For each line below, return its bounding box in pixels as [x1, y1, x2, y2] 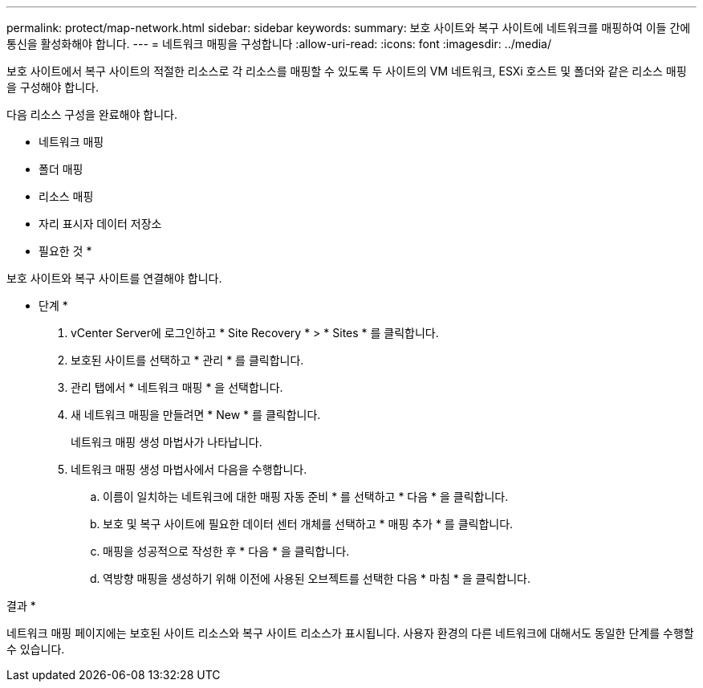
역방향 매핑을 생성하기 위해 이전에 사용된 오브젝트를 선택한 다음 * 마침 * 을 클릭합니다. [103, 572, 530, 585]
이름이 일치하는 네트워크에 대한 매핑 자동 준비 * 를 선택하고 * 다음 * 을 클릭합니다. [103, 490, 509, 503]
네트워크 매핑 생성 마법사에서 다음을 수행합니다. [71, 462, 307, 476]
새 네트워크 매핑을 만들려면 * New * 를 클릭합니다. [71, 408, 321, 421]
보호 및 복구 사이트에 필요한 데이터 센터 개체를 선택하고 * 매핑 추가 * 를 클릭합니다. [103, 517, 514, 531]
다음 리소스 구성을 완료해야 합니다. [6, 108, 177, 121]
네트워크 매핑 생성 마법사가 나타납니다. [71, 435, 262, 449]
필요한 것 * [39, 244, 92, 258]
